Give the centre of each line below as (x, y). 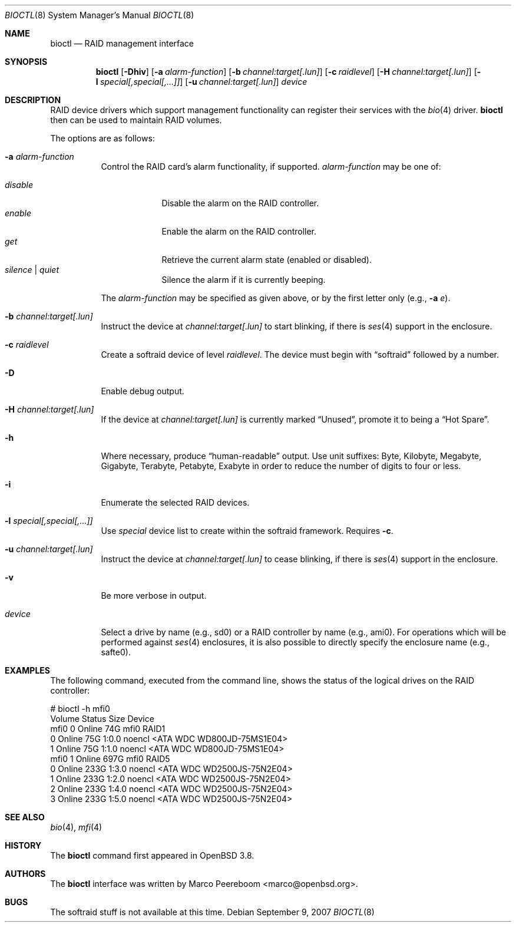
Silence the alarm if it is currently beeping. (244, 280)
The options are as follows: (102, 138)
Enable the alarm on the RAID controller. (239, 231)
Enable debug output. (143, 391)
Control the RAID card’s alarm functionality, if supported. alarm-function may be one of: (271, 166)
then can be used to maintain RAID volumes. (136, 120)
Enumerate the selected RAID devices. (175, 502)
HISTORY (23, 845)
